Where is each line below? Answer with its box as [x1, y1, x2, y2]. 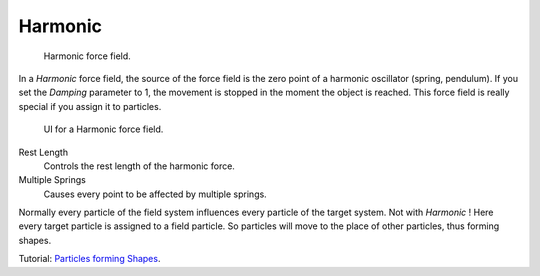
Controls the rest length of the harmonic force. [43, 160, 235, 172]
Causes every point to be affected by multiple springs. [43, 188, 267, 200]
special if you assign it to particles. [18, 100, 162, 112]
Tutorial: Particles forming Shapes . [18, 253, 161, 265]
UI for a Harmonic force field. [43, 123, 164, 135]
